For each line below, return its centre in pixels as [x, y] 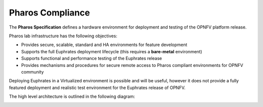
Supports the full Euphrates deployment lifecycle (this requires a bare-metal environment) [112, 51]
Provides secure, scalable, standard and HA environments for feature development [104, 45]
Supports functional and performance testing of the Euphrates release [92, 59]
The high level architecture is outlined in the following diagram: [72, 96]
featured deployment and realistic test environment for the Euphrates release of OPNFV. [97, 88]
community [32, 72]
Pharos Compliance [49, 13]
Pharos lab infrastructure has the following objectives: [63, 36]
